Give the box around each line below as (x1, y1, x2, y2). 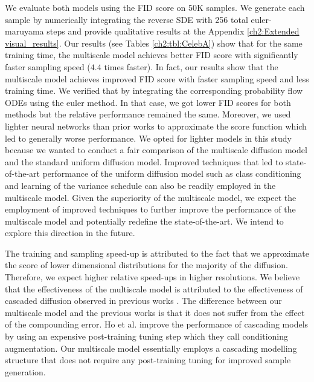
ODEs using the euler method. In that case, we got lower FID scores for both (5, 96, 291, 108)
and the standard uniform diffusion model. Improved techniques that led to (5, 155, 283, 168)
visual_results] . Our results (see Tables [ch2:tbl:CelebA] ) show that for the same (5, 36, 303, 49)
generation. (5, 365, 46, 378)
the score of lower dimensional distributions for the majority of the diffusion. (5, 259, 288, 271)
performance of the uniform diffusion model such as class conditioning (42, 167, 301, 180)
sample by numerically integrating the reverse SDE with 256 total (5, 13, 248, 25)
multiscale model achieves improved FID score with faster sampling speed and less (5, 72, 309, 85)
